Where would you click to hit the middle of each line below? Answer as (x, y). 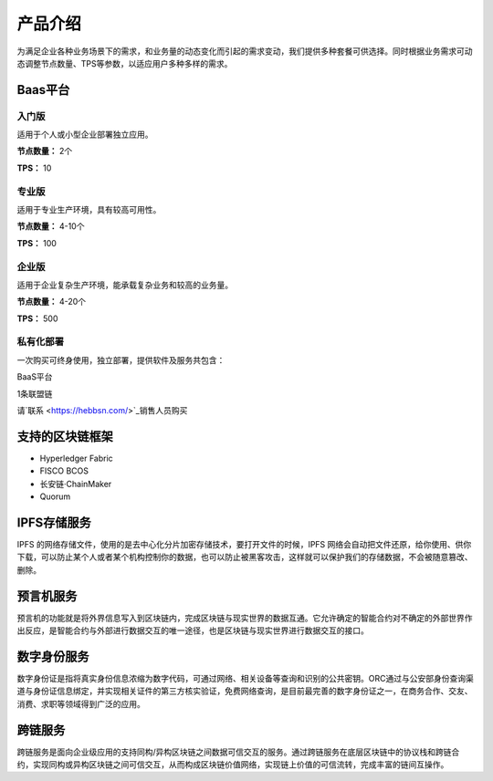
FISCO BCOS (64, 471)
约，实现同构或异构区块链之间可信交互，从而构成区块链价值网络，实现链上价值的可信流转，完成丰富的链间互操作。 (233, 765)
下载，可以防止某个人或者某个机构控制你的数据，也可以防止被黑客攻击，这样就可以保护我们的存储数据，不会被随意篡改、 (245, 557)
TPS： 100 (37, 243)
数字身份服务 (53, 656)
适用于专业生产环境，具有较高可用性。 (89, 210)
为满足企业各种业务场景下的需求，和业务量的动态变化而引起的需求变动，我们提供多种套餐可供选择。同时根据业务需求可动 (245, 51)
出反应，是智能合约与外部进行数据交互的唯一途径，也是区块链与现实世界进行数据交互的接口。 (193, 630)
